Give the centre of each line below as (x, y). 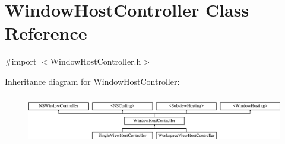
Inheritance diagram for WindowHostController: (92, 81)
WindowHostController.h (96, 61)
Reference (46, 33)
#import (21, 61)
